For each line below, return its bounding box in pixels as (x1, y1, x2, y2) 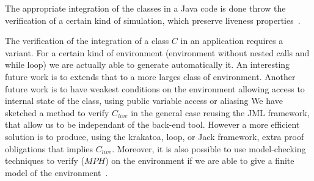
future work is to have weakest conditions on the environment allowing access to (5, 82, 305, 95)
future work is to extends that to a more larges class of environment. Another (5, 70, 296, 83)
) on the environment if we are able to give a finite (105, 154, 294, 167)
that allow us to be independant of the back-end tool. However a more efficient (5, 118, 300, 131)
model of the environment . (5, 166, 108, 179)
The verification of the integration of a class (5, 34, 169, 47)
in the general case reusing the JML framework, (131, 106, 310, 119)
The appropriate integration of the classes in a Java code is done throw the (5, 2, 286, 14)
